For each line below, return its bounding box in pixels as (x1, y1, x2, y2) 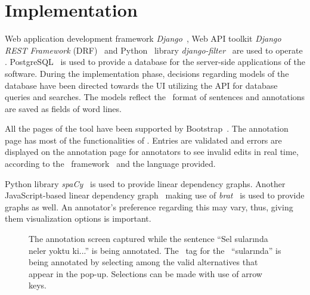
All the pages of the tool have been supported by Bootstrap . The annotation (5, 122, 289, 135)
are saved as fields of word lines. (5, 102, 122, 114)
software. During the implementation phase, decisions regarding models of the (5, 67, 289, 79)
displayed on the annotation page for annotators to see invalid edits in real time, (5, 145, 299, 158)
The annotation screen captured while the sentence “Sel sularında (29, 232, 268, 245)
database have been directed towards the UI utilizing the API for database (5, 79, 278, 91)
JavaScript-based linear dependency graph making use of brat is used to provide (5, 189, 305, 201)
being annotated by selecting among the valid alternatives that (29, 256, 258, 268)
